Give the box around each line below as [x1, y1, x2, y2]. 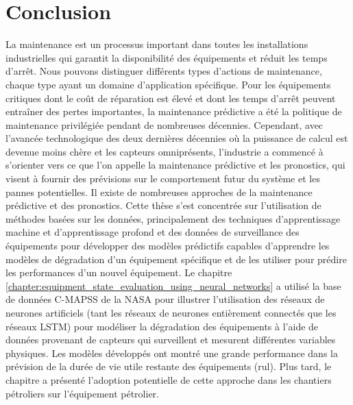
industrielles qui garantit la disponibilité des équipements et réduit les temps [5, 50, 328, 64]
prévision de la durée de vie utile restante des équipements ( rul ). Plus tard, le [5, 359, 332, 373]
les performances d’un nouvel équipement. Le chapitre [5, 265, 232, 280]
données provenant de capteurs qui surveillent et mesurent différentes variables [5, 332, 336, 347]
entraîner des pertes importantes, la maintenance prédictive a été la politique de [5, 104, 342, 119]
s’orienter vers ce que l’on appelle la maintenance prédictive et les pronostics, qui [5, 158, 345, 172]
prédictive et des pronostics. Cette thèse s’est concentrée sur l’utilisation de [5, 198, 321, 212]
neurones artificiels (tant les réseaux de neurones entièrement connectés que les [5, 306, 337, 319]
